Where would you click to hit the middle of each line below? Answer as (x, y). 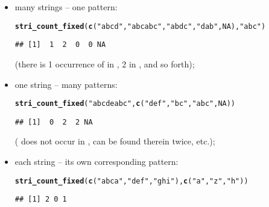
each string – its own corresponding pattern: (97, 161)
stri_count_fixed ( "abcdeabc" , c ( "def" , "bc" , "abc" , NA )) (125, 104)
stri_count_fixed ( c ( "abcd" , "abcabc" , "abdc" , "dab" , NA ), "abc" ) (140, 26)
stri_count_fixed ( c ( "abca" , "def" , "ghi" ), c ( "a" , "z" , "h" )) (131, 181)
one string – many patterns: (66, 84)
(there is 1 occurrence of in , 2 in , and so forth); (105, 63)
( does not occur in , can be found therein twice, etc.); (115, 141)
